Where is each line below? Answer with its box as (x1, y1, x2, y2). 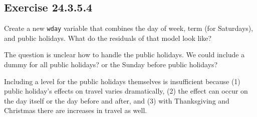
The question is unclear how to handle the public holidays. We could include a (4, 49, 245, 60)
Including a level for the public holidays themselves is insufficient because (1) (4, 76, 240, 86)
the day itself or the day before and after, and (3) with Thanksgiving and (4, 95, 229, 106)
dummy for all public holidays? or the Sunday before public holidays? (4, 59, 218, 70)
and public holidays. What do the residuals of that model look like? (4, 32, 212, 43)
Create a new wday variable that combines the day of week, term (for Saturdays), (4, 23, 253, 33)
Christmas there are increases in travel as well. (4, 105, 147, 116)
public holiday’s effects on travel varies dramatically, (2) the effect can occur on (4, 86, 248, 96)
